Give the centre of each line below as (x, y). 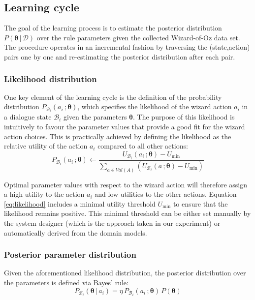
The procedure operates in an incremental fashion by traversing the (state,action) (127, 47)
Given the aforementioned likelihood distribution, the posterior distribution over (125, 273)
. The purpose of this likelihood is (184, 117)
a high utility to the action (44, 194)
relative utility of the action (46, 146)
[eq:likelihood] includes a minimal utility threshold (80, 203)
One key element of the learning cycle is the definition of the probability (113, 97)
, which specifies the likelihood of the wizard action (155, 106)
